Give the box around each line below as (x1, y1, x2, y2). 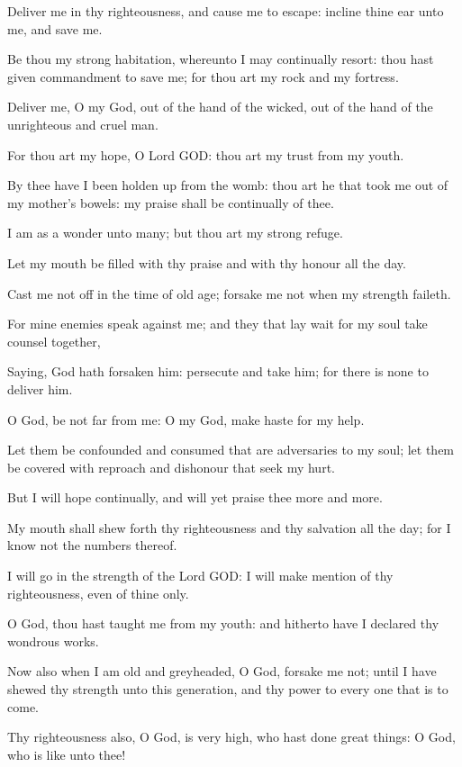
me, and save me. (7, 19, 103, 38)
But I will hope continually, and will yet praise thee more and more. (7, 488, 383, 507)
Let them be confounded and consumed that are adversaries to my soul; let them (7, 440, 455, 459)
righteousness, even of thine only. (7, 583, 189, 602)
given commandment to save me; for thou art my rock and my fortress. (7, 67, 399, 86)
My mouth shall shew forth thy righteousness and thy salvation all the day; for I (7, 518, 451, 537)
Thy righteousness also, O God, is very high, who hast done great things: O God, (7, 727, 456, 746)
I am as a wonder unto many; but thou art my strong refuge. (7, 223, 343, 242)
